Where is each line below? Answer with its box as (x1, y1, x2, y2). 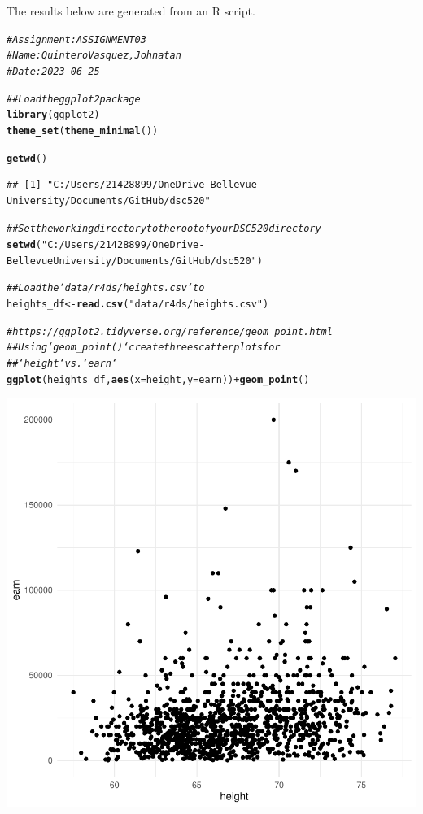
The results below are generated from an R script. (7, 2, 255, 19)
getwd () (7, 152, 48, 164)
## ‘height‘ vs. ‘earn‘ (7, 357, 118, 369)
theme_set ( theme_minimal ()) (7, 124, 159, 137)
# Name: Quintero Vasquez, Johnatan (7, 50, 181, 62)
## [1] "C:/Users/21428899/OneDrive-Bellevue (7, 179, 257, 191)
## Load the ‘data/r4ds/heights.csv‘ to (7, 282, 205, 294)
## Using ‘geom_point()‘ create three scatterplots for (7, 342, 281, 354)
